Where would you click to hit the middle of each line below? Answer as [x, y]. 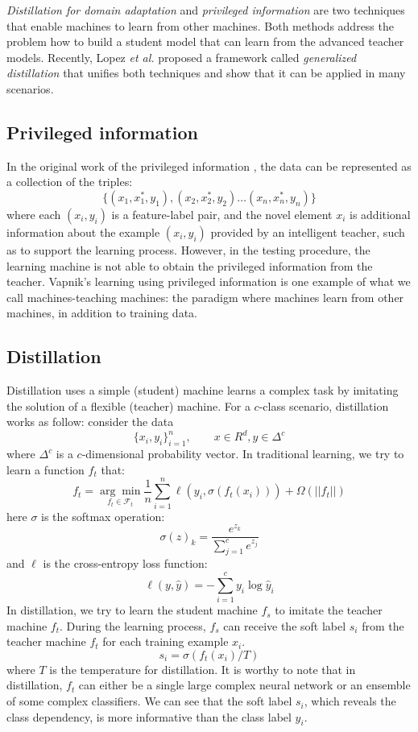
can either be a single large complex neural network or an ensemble [244, 685]
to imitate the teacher [329, 610]
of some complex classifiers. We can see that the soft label [149, 701]
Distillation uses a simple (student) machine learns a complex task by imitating [203, 390]
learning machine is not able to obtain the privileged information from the [190, 265]
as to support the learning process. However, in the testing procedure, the [188, 249]
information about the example [83, 232]
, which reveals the [350, 701]
